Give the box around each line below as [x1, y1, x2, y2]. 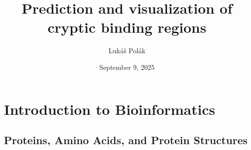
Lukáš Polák [108, 45, 146, 56]
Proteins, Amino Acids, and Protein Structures [4, 132, 248, 148]
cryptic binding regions [47, 17, 207, 37]
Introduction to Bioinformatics [4, 99, 215, 119]
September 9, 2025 [99, 62, 155, 72]
